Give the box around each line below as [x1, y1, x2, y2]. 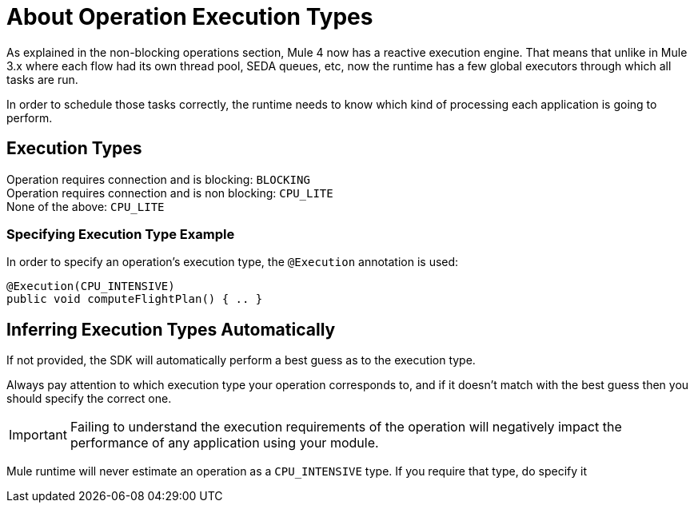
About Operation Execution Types [6, 3, 373, 30]
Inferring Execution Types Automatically [6, 319, 336, 340]
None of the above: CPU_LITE [6, 199, 165, 213]
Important [9, 427, 67, 443]
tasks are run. [6, 72, 78, 86]
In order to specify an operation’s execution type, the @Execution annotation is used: [6, 255, 459, 269]
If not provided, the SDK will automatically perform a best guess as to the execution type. [6, 353, 476, 368]
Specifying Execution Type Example [6, 225, 235, 242]
